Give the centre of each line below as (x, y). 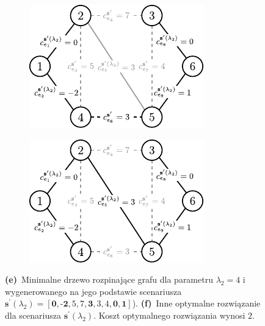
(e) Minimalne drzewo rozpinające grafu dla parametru (109, 279)
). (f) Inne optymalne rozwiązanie (196, 303)
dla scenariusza (33, 315)
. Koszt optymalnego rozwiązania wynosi (169, 315)
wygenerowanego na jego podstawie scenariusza (93, 291)
